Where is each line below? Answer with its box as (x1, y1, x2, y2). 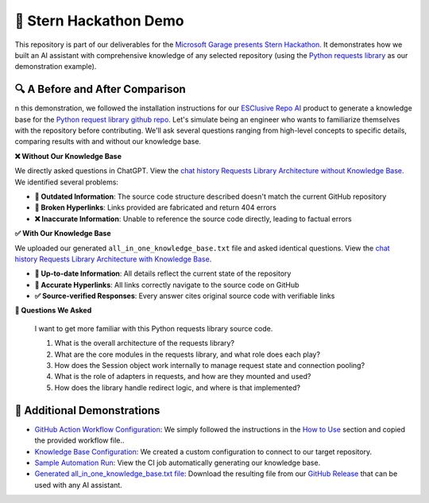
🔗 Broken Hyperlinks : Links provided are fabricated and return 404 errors (34, 203, 277, 212)
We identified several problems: (14, 177, 119, 187)
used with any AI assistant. (34, 480, 122, 489)
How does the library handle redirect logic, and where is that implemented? (54, 382, 301, 393)
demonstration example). (14, 62, 97, 72)
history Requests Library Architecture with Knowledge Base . (14, 254, 212, 264)
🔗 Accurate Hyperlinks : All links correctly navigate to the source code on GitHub (34, 280, 300, 289)
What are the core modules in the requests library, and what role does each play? (54, 350, 321, 359)
